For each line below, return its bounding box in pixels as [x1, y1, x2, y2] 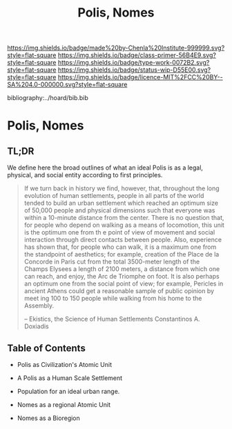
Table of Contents [7, 342, 86, 354]
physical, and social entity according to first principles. [7, 171, 163, 179]
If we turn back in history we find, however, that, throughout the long [23, 184, 220, 192]
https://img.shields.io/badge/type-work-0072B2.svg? [57, 59, 210, 67]
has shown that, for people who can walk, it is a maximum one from [23, 243, 217, 251]
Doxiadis [23, 322, 50, 330]
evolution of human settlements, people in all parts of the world [23, 192, 204, 200]
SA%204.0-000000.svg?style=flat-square [7, 81, 128, 89]
